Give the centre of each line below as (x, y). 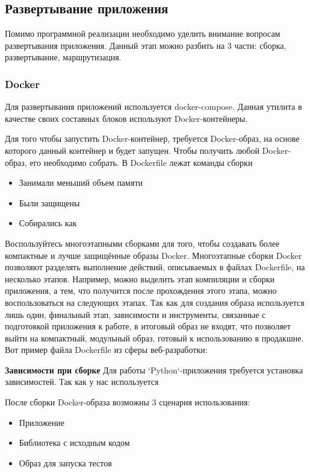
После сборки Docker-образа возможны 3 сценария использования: (128, 402)
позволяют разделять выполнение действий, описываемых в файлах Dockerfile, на (155, 267)
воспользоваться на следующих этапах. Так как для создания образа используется (155, 302)
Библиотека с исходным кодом (74, 443)
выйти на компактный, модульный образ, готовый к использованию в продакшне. (154, 338)
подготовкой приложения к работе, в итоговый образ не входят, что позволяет (148, 326)
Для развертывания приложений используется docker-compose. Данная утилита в (153, 106)
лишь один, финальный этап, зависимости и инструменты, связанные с (135, 314)
